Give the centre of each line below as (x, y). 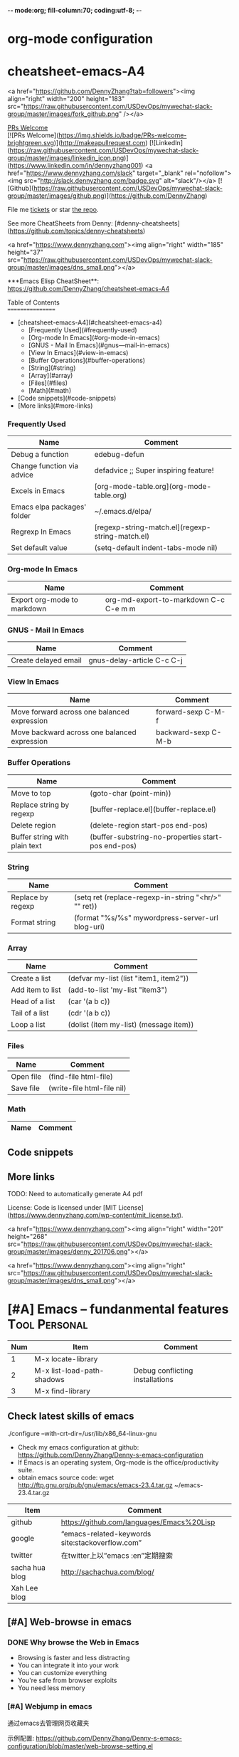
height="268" (27, 1236)
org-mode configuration (80, 39)
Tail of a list (30, 1013)
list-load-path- (78, 1371)
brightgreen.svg (31, 143)
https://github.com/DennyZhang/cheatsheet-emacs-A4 (89, 289)
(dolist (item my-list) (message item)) (131, 1025)
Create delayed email (46, 660)
